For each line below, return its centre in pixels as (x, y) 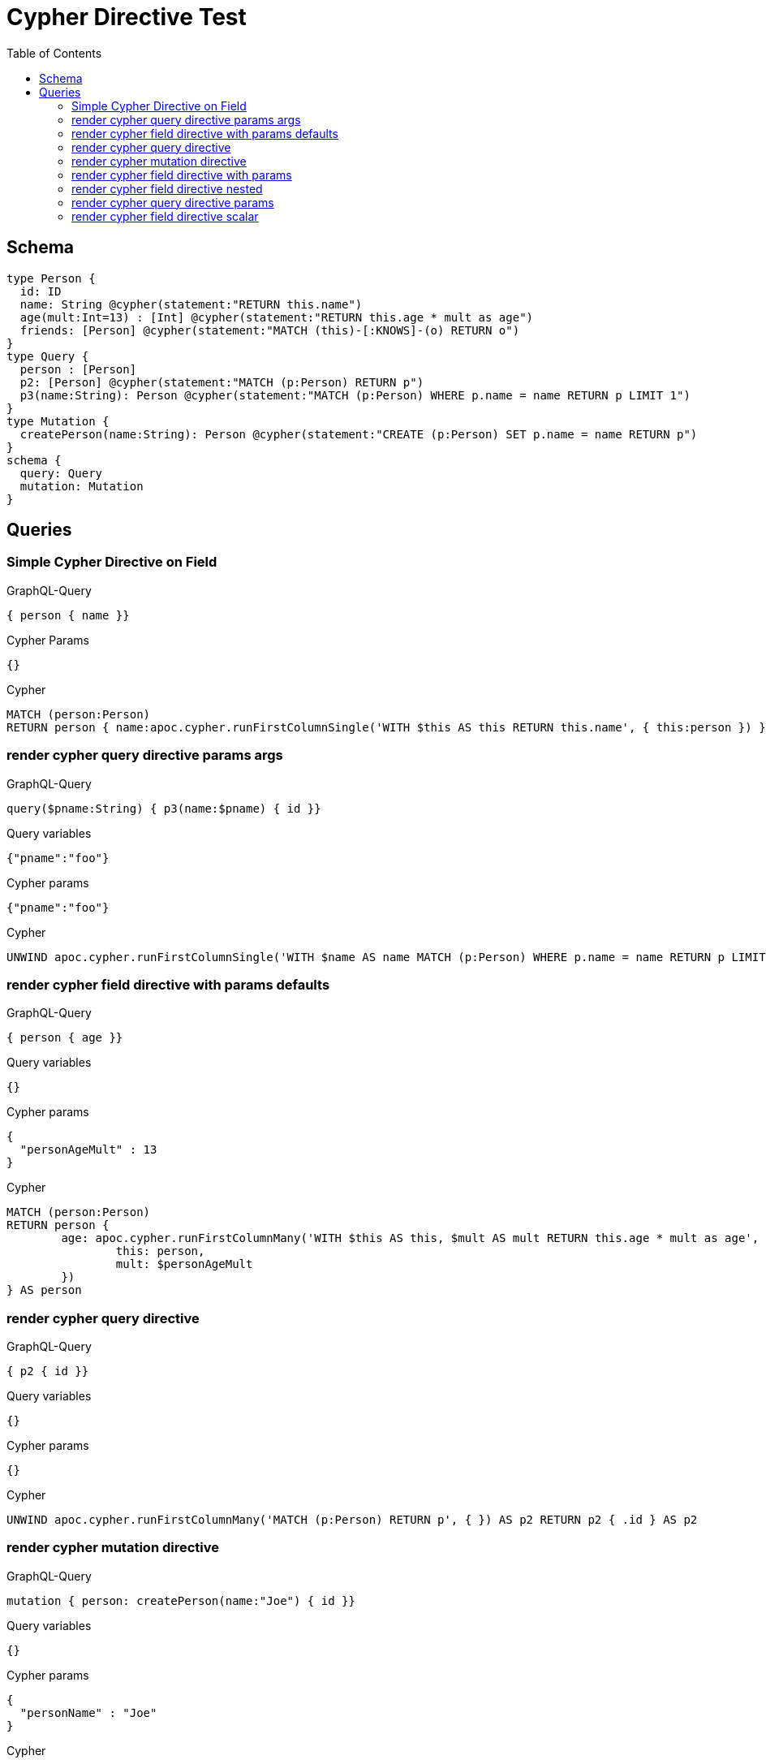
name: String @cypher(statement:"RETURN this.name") (191, 304)
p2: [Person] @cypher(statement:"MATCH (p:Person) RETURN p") (222, 382)
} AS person (44, 1290)
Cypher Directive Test (127, 17)
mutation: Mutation (82, 486)
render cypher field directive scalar (165, 216)
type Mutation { (58, 421)
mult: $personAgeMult (184, 1264)
